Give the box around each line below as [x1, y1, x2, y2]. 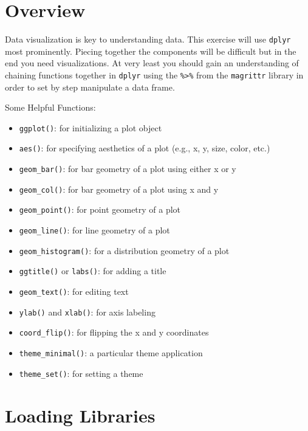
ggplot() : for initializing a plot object [19, 121, 162, 134]
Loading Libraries [5, 402, 156, 427]
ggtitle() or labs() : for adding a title [19, 264, 166, 277]
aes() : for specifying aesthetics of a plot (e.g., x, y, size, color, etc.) [19, 142, 270, 154]
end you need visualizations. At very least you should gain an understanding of [5, 57, 299, 69]
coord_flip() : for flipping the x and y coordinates [19, 326, 209, 339]
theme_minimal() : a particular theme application [19, 347, 203, 359]
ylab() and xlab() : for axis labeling [19, 305, 156, 318]
